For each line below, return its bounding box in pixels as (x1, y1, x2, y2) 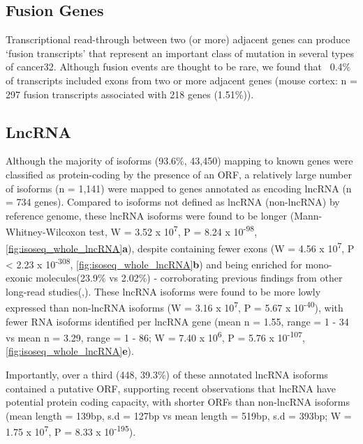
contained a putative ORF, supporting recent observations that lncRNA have (6, 381, 336, 395)
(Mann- (290, 208, 323, 222)
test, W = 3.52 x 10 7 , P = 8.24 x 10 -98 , (89, 222, 258, 238)
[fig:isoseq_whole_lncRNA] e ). (6, 344, 134, 358)
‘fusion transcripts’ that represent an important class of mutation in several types (6, 45, 355, 60)
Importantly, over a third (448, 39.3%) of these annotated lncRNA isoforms (6, 367, 328, 381)
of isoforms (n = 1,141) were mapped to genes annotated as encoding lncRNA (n (6, 181, 352, 195)
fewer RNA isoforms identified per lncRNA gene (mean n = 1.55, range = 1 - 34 (6, 314, 349, 328)
